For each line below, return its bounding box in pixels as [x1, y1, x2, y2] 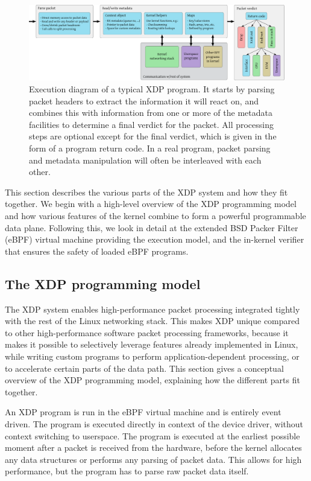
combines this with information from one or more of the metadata [29, 106, 272, 119]
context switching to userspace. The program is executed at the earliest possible [5, 429, 300, 442]
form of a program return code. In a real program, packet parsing [29, 142, 271, 154]
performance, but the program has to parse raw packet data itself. [5, 465, 249, 477]
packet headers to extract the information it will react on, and [29, 94, 259, 107]
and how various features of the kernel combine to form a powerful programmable [5, 209, 306, 221]
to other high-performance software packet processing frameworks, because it [5, 326, 289, 339]
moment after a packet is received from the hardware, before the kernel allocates [5, 441, 302, 454]
